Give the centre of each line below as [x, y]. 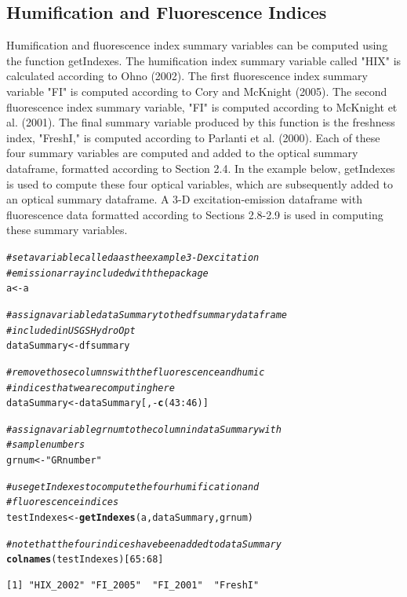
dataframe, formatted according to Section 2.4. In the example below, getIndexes [201, 168]
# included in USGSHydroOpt [71, 330]
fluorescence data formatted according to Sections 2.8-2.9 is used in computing [195, 214]
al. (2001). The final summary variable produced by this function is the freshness [201, 122]
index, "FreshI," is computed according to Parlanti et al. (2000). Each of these [193, 137]
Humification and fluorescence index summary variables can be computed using [197, 45]
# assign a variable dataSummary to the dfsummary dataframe [147, 315]
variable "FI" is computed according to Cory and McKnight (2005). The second [197, 91]
